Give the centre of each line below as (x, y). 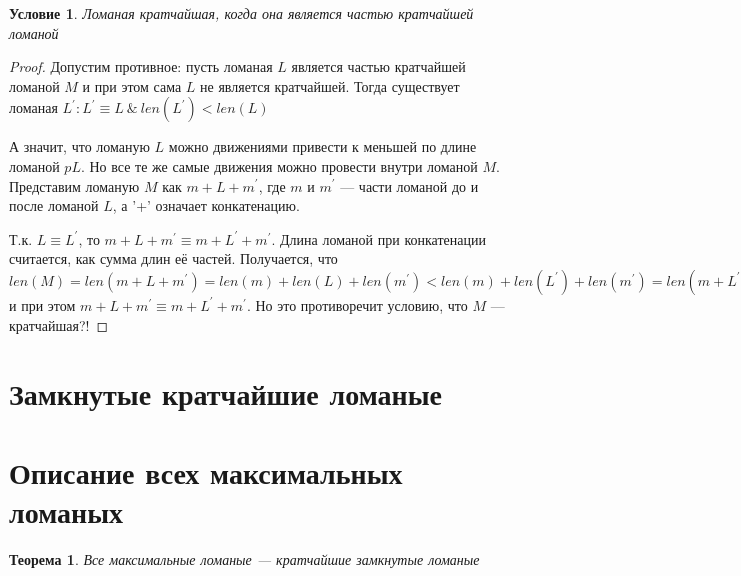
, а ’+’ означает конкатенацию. (206, 205)
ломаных (66, 510)
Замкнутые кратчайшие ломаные (225, 393)
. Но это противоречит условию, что (357, 304)
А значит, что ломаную (79, 146)
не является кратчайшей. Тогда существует (330, 85)
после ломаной (54, 205)
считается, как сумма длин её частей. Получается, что (173, 258)
